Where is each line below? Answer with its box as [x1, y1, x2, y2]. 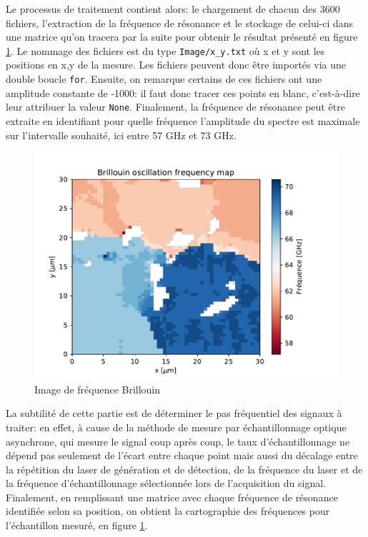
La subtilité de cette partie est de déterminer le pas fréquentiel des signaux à [6, 406, 342, 421]
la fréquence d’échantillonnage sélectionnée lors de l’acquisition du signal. [6, 476, 327, 491]
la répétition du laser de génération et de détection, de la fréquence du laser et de [6, 461, 363, 476]
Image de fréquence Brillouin [34, 381, 161, 396]
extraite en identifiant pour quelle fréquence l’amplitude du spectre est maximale [6, 113, 360, 128]
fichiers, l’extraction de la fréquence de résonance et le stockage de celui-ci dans [6, 15, 354, 30]
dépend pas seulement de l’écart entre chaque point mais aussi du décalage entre [6, 448, 358, 463]
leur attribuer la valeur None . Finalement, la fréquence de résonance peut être [6, 99, 345, 114]
